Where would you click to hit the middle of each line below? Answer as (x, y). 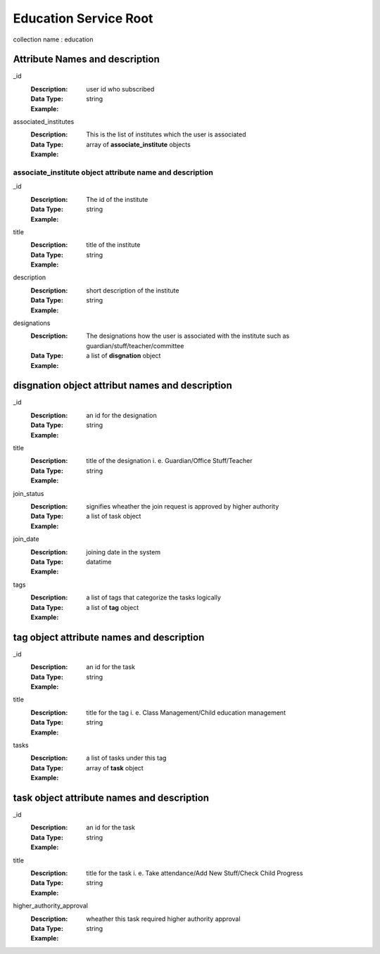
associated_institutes (44, 122)
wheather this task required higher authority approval (163, 919)
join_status (28, 493)
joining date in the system (123, 552)
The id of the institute (117, 199)
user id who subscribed (120, 89)
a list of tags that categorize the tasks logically (154, 597)
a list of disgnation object (123, 356)
